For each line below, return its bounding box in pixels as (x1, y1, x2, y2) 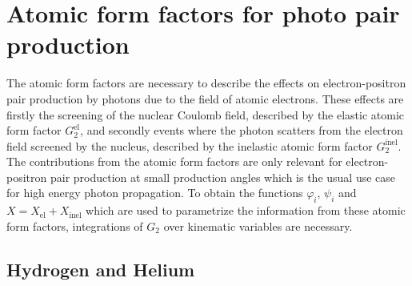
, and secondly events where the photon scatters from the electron (80, 122, 403, 139)
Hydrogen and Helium (6, 256, 195, 281)
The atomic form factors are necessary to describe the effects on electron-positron (6, 75, 406, 91)
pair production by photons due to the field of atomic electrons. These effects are (6, 90, 404, 107)
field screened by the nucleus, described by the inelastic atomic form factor (6, 137, 373, 154)
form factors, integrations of (6, 217, 143, 234)
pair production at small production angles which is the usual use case (50, 168, 396, 185)
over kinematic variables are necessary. (163, 217, 353, 234)
